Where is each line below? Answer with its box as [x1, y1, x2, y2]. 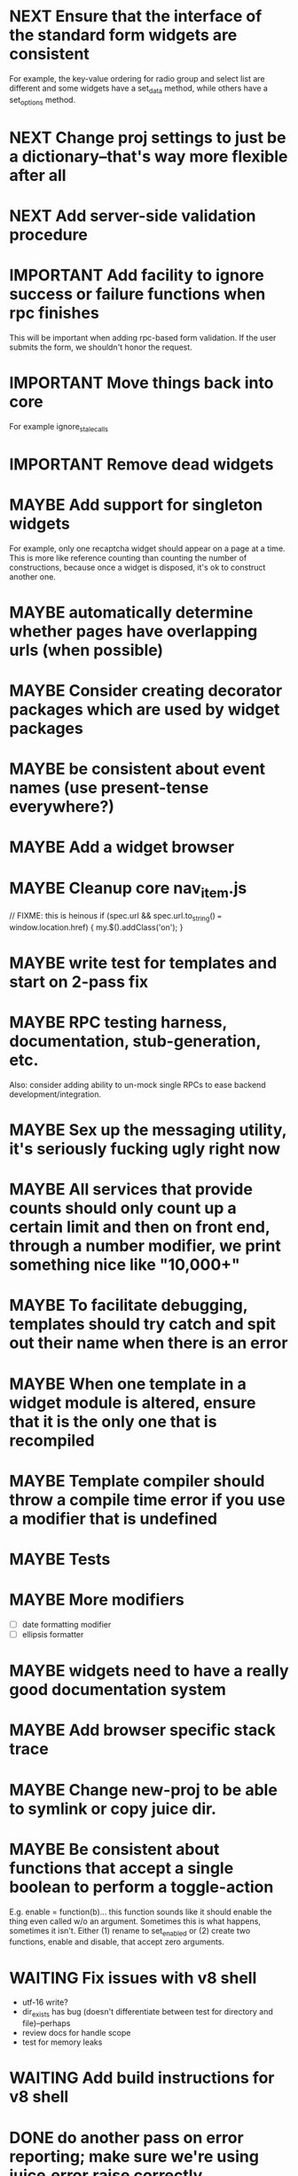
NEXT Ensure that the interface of [9, 6, 263, 27]
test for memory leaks [21, 2037, 103, 2047]
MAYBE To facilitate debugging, [9, 1296, 248, 1315]
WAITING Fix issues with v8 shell [9, 1967, 257, 1988]
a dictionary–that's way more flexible [9, 146, 288, 166]
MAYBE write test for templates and [9, 952, 278, 973]
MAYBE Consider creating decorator [9, 681, 283, 701]
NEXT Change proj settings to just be [9, 127, 286, 147]
